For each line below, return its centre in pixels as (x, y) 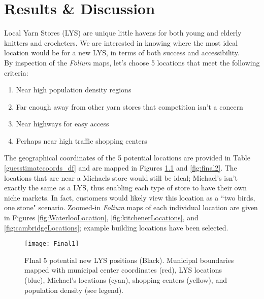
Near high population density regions (74, 90)
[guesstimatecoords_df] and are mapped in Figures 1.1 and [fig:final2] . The (121, 168)
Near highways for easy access (62, 124)
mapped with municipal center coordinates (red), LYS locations (123, 270)
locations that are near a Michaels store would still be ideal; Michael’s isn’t (121, 177)
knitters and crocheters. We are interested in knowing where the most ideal (121, 42)
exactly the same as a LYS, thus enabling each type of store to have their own (126, 188)
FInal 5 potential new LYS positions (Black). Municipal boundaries (129, 260)
